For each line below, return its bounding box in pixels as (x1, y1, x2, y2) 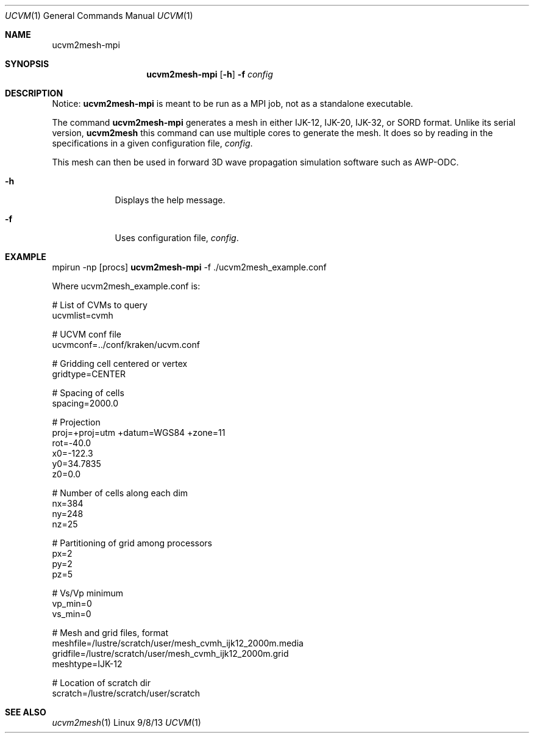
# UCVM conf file (52, 329, 121, 339)
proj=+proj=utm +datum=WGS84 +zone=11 (52, 427, 226, 438)
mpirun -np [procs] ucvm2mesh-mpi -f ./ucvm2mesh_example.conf (52, 262, 327, 272)
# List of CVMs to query (52, 300, 148, 310)
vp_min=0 (52, 598, 92, 609)
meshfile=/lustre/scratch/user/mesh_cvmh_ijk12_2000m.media (52, 638, 304, 648)
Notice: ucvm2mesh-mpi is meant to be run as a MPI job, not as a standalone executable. (52, 98, 413, 109)
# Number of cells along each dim (52, 488, 188, 498)
